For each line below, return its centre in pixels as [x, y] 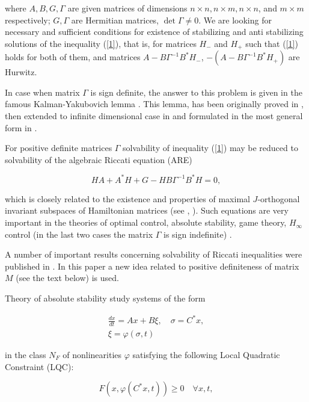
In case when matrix [42, 92]
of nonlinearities [92, 355]
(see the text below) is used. [67, 278]
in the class [26, 355]
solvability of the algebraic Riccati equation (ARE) [99, 159]
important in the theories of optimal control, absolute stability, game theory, [146, 222]
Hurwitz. [21, 72]
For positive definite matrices [59, 148]
